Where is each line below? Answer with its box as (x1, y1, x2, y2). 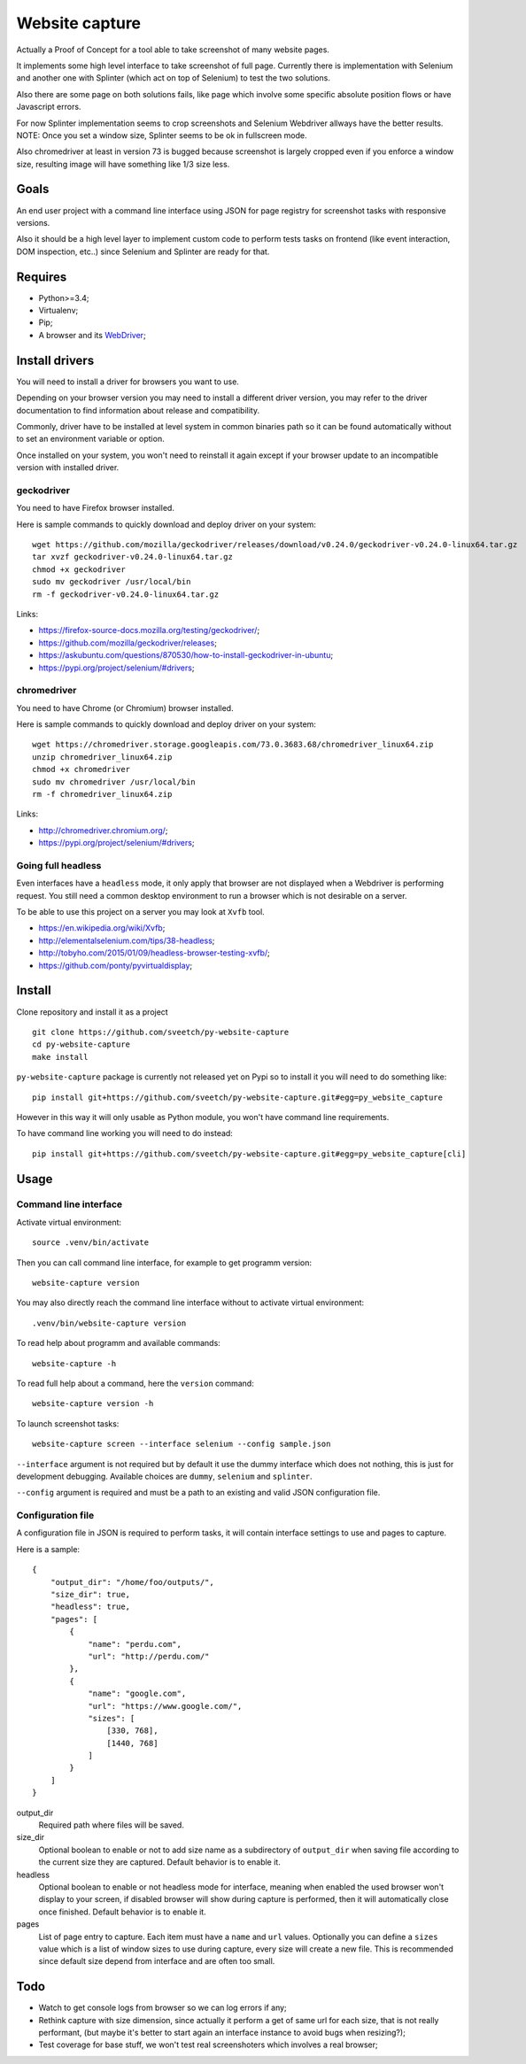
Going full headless (16, 859, 102, 871)
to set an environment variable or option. (16, 434, 165, 444)
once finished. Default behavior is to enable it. (38, 1906, 207, 1917)
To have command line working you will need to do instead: (16, 1128, 234, 1139)
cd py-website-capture (32, 1040, 131, 1049)
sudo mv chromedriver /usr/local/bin (32, 777, 197, 787)
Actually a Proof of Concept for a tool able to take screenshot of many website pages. (16, 44, 329, 55)
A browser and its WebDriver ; (38, 329, 146, 340)
